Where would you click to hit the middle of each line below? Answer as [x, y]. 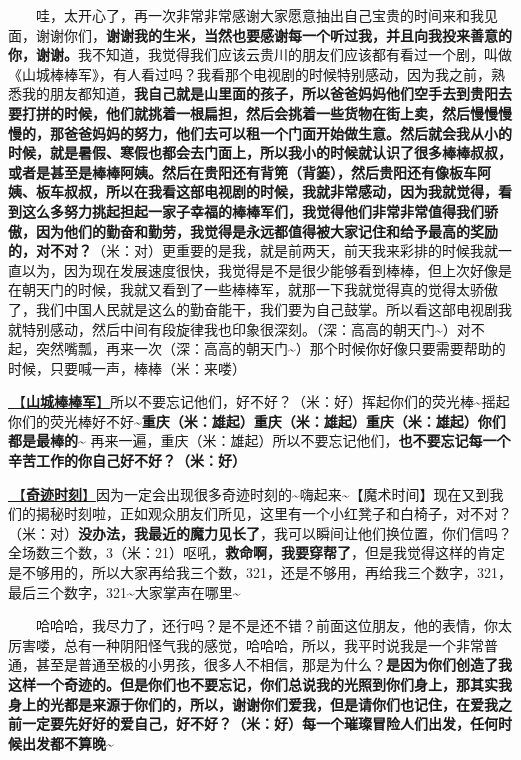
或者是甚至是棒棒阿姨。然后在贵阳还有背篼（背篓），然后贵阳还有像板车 [242, 171]
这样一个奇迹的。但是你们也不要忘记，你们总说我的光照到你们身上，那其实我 [260, 684]
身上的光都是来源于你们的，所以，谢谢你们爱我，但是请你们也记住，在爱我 [253, 703]
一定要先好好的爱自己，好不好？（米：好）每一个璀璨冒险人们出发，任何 [259, 723]
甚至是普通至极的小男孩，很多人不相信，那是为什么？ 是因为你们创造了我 [273, 664]
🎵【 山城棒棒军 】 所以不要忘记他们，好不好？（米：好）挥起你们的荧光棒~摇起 [259, 401]
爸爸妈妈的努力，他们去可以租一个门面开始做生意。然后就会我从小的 [287, 132]
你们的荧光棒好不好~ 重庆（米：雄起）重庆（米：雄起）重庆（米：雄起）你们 [257, 420]
